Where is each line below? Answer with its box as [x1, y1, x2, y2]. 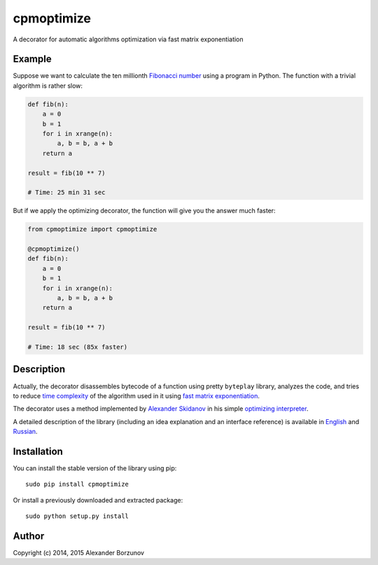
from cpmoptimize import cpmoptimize [27, 225, 157, 233]
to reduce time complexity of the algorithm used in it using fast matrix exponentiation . [13, 391, 260, 400]
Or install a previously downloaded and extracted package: [13, 496, 183, 504]
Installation [13, 445, 63, 457]
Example [13, 53, 52, 65]
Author [13, 530, 45, 542]
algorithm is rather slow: [13, 81, 83, 90]
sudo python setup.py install [25, 512, 129, 520]
